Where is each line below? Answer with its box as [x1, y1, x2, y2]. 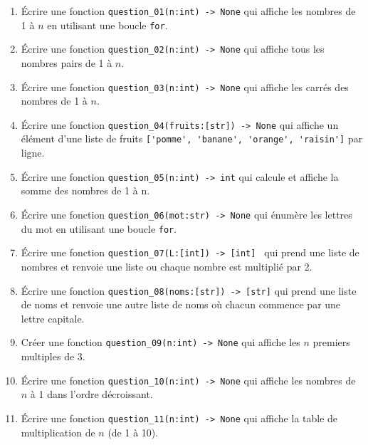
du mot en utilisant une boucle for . [21, 221, 177, 236]
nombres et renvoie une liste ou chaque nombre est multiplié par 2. [21, 258, 312, 273]
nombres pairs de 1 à [21, 55, 112, 70]
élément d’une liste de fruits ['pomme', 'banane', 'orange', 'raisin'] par [21, 131, 363, 146]
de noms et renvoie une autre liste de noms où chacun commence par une [21, 297, 341, 312]
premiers [312, 335, 350, 350]
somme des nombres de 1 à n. [21, 183, 150, 198]
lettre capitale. [21, 310, 85, 325]
